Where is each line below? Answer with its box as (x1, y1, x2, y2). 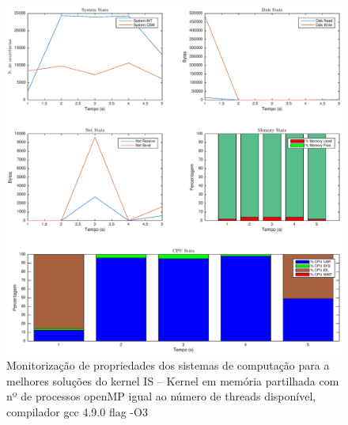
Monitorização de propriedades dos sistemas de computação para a (6, 357, 330, 374)
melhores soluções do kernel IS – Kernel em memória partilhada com (6, 372, 339, 389)
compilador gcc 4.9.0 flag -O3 (6, 403, 148, 419)
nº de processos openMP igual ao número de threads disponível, (6, 388, 316, 404)
